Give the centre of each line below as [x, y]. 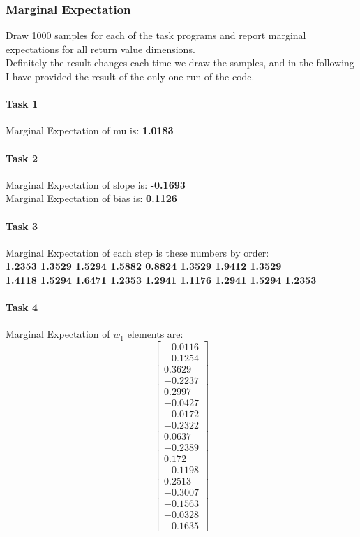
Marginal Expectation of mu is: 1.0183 [90, 130]
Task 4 [22, 307]
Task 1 [22, 104]
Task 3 [22, 225]
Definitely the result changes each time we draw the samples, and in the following [180, 63]
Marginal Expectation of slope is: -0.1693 [96, 184]
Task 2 [22, 158]
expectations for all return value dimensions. [100, 49]
